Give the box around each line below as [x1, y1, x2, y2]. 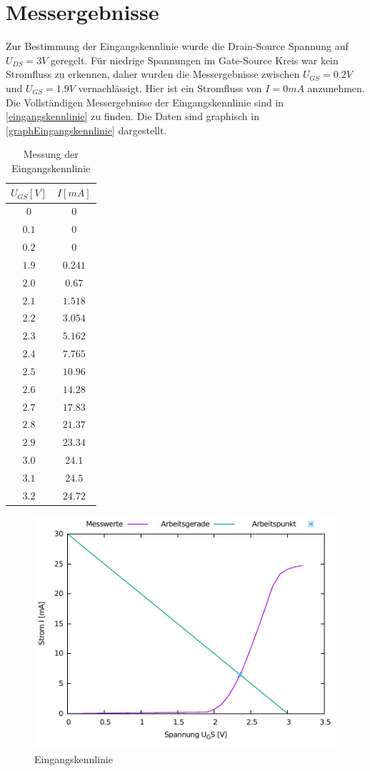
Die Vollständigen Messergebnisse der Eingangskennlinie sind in [6, 94, 284, 109]
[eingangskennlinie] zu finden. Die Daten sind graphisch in [6, 109, 259, 124]
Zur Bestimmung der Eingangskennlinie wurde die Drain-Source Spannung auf [6, 39, 349, 54]
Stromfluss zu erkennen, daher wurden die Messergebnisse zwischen [6, 66, 300, 81]
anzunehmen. [307, 80, 365, 95]
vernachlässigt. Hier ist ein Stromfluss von [78, 80, 262, 95]
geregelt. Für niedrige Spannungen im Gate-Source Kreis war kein [50, 52, 339, 67]
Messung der [23, 146, 79, 161]
